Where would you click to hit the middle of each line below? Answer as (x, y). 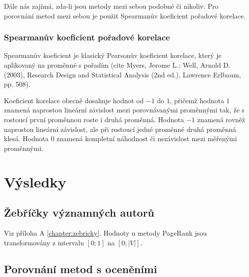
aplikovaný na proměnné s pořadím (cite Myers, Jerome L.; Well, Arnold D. (117, 65)
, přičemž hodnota (197, 100)
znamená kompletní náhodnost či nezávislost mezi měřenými (147, 138)
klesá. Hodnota (26, 138)
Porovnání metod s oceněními (81, 268)
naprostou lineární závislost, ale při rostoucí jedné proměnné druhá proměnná (120, 129)
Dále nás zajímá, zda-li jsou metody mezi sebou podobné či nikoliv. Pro (111, 6)
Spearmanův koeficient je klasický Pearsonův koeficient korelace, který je (113, 55)
